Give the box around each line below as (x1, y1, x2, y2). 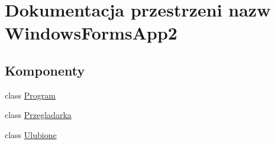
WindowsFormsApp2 (5, 21, 177, 45)
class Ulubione (5, 128, 57, 140)
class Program (5, 89, 56, 101)
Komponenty (5, 61, 85, 79)
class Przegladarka (5, 109, 72, 121)
